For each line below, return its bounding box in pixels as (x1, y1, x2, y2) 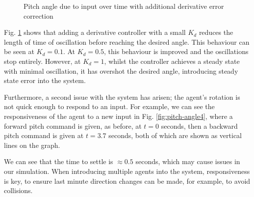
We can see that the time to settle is (4, 156, 113, 167)
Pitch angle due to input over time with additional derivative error (24, 1, 224, 11)
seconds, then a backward (161, 120, 238, 131)
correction (24, 10, 53, 21)
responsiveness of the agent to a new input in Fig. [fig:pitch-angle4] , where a (4, 111, 233, 121)
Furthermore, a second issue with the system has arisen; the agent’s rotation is (4, 91, 240, 102)
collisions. (4, 185, 33, 196)
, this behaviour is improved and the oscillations (104, 46, 249, 56)
